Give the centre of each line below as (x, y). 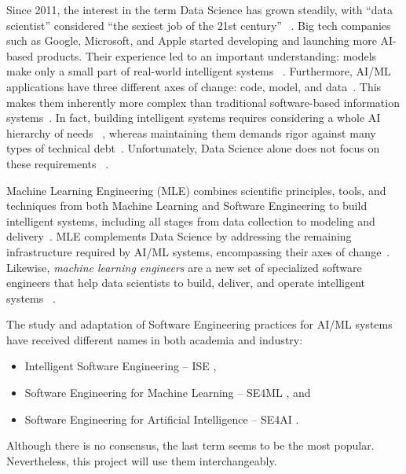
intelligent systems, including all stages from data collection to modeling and (191, 220)
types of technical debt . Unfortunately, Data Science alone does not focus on (193, 148)
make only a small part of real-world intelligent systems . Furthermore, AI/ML (199, 71)
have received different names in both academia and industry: (155, 339)
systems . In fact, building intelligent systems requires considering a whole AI (194, 118)
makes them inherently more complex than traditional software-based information (203, 102)
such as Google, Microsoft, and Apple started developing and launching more (192, 40)
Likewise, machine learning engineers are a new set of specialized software (184, 267)
